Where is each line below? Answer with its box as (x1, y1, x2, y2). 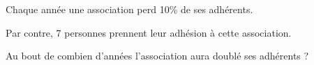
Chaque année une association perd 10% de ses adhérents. (6, 2, 253, 16)
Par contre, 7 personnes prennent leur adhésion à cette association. (6, 25, 292, 39)
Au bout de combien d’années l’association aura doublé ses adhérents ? (6, 48, 309, 63)
